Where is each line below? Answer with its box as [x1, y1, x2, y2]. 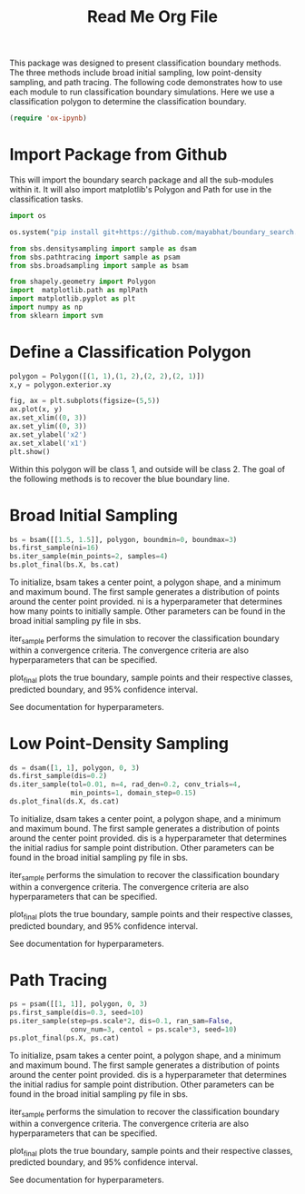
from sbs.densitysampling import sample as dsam [9, 243, 197, 253]
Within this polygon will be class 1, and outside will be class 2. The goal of [9, 463, 286, 474]
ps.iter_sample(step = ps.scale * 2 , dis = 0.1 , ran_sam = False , [9, 1017, 233, 1026]
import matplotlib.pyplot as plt [9, 294, 136, 303]
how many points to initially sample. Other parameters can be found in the [9, 606, 286, 617]
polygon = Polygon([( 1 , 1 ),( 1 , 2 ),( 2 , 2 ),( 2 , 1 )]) [9, 371, 205, 380]
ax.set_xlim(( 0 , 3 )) [9, 413, 88, 423]
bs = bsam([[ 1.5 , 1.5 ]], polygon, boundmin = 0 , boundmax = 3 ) [9, 535, 238, 544]
